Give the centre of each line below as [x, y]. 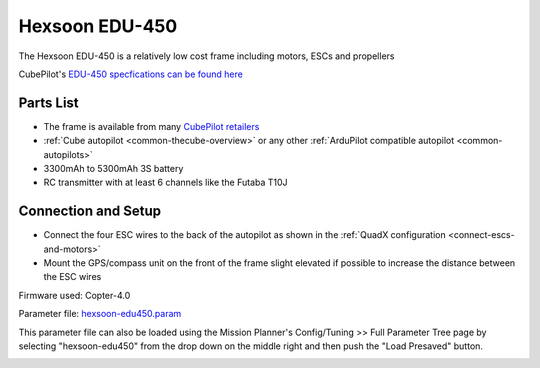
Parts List [48, 102]
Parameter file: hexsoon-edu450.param [100, 314]
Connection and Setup [90, 211]
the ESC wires [72, 277]
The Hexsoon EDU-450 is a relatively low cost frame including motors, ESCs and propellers [206, 56]
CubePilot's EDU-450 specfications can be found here [131, 74]
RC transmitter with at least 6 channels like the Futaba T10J [166, 182]
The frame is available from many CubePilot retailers [151, 126]
